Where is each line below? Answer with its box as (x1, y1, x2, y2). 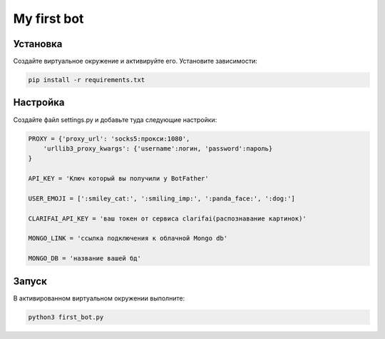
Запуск (13, 275, 48, 287)
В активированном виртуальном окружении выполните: (13, 293, 185, 303)
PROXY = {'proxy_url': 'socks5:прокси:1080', (28, 134, 190, 143)
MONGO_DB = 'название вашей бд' (28, 254, 142, 263)
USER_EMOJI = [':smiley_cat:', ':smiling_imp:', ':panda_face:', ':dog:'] (28, 194, 296, 203)
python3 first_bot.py (28, 313, 104, 321)
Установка (13, 38, 63, 50)
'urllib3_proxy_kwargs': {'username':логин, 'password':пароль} (43, 144, 273, 153)
